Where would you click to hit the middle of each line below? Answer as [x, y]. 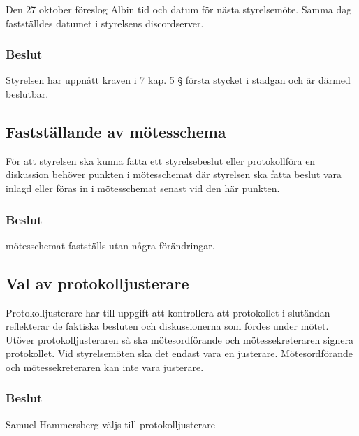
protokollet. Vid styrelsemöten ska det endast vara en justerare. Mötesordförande [179, 353]
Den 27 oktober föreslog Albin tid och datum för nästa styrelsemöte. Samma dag [179, 9]
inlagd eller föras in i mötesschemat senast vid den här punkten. [143, 188]
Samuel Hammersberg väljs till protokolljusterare [110, 424]
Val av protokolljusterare [97, 283]
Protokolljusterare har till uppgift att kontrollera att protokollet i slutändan [168, 312]
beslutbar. [27, 94]
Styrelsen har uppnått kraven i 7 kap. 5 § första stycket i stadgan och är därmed [178, 80]
